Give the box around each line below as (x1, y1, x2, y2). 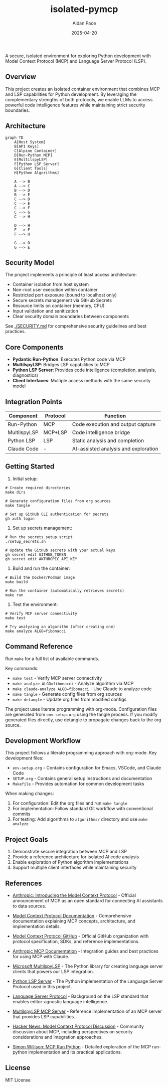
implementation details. (12, 923, 61, 929)
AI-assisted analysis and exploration (72, 445, 158, 452)
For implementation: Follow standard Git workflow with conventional (12, 806, 153, 812)
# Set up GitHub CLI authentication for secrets (5, 512, 109, 517)
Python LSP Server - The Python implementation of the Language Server (12, 978, 163, 984)
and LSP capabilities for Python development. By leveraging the (5, 91, 137, 97)
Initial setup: (12, 476, 38, 482)
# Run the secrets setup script (5, 534, 73, 540)
